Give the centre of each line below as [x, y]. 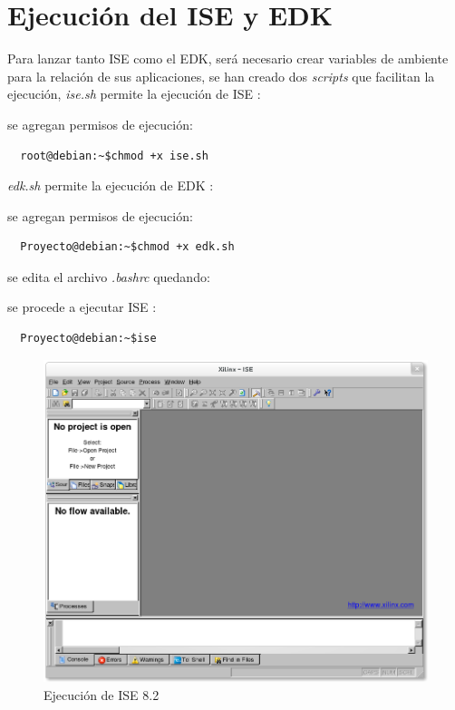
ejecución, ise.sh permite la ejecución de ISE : [134, 94]
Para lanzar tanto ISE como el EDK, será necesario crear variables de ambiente [228, 58]
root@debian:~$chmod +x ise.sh [114, 156]
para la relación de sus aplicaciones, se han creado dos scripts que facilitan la [221, 76]
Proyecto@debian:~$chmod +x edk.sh [127, 247]
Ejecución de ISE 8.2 [102, 694]
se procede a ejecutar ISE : [82, 307]
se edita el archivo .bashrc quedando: [109, 276]
